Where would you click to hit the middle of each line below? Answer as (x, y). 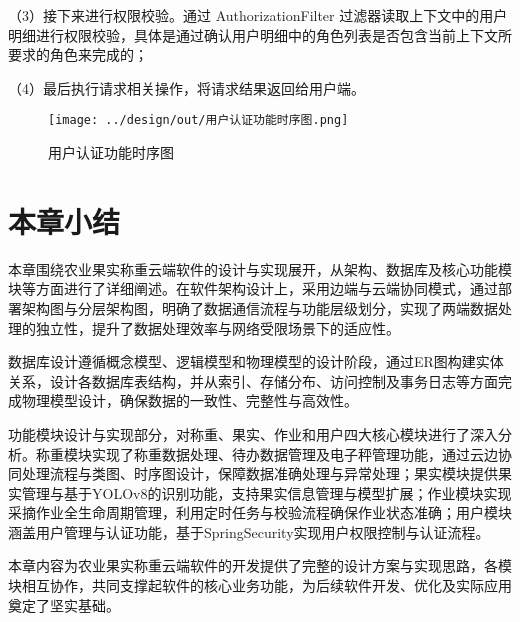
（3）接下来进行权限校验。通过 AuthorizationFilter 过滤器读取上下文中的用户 (258, 15)
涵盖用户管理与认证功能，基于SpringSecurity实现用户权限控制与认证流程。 (249, 531)
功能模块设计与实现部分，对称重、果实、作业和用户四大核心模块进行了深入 (253, 433)
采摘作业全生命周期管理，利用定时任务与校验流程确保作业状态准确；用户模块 (260, 512)
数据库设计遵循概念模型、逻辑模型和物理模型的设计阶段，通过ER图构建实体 (256, 361)
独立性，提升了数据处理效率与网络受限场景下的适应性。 (217, 327)
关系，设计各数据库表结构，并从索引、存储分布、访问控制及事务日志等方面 (253, 380)
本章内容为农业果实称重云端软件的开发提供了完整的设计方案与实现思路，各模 (260, 565)
